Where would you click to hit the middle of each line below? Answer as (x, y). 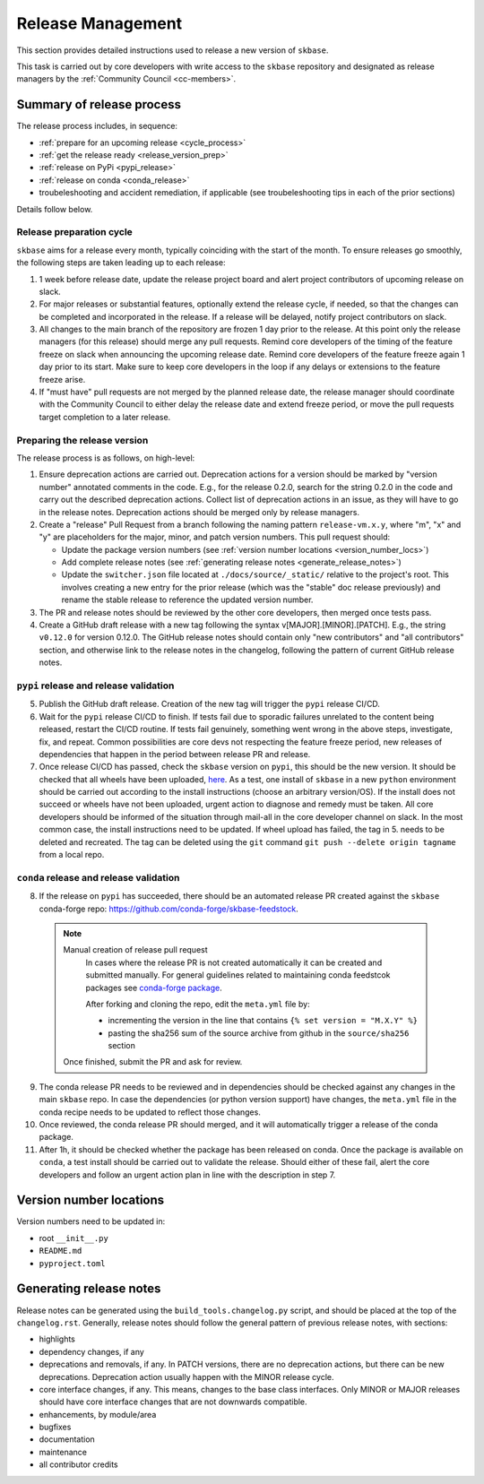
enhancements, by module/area (98, 1414)
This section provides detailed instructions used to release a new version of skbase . (173, 50)
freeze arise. (62, 379)
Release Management (99, 23)
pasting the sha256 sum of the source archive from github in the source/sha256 (259, 1033)
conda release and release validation (98, 877)
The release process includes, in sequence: (97, 126)
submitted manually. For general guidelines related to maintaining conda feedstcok (238, 975)
